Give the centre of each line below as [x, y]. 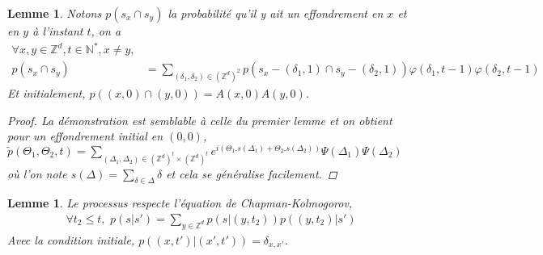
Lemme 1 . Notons [55, 13]
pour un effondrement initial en [85, 136]
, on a [106, 31]
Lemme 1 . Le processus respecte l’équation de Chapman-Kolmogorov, [180, 203]
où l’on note [37, 173]
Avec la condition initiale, [71, 239]
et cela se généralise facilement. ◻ [252, 173]
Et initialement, [47, 92]
